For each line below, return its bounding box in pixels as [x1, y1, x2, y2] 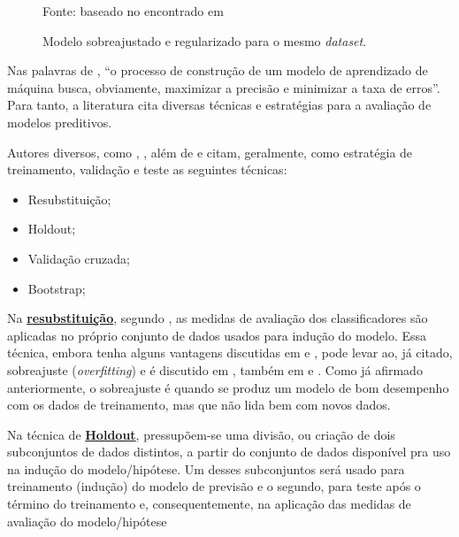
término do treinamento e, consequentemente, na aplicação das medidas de [7, 495, 411, 513]
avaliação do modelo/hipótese [7, 511, 167, 530]
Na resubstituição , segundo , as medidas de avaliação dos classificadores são [7, 309, 428, 327]
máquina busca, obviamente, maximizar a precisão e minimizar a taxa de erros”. [7, 78, 440, 96]
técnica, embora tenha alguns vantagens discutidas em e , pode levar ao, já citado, [7, 343, 453, 362]
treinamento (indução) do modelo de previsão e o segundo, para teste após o [7, 477, 421, 495]
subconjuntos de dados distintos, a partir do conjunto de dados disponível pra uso [7, 442, 451, 461]
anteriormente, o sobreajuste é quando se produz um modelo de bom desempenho [7, 378, 449, 396]
